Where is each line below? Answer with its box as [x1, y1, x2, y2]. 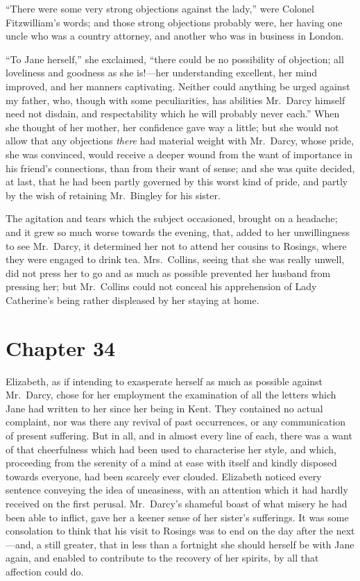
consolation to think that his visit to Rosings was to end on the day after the [6, 523, 334, 538]
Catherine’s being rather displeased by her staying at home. [6, 292, 259, 307]
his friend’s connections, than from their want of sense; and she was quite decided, [6, 160, 355, 175]
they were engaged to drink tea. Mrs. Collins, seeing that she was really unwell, [6, 252, 345, 267]
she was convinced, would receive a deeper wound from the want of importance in [6, 146, 352, 161]
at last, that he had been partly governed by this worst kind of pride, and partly [6, 174, 348, 189]
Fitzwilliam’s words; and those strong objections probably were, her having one [6, 15, 343, 29]
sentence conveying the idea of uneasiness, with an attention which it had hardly [6, 482, 348, 497]
